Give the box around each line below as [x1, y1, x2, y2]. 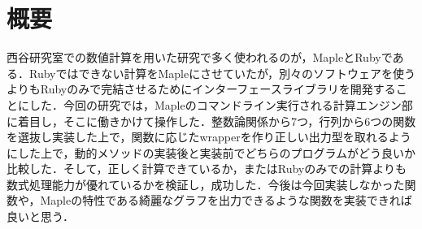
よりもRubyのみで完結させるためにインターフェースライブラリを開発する [7, 80, 396, 97]
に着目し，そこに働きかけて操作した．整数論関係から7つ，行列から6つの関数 [7, 112, 416, 129]
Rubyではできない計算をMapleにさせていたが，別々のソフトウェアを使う [28, 64, 416, 81]
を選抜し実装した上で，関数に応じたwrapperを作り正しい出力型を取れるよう [7, 128, 411, 145]
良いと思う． [7, 208, 74, 225]
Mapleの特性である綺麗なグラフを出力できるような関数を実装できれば [40, 192, 412, 209]
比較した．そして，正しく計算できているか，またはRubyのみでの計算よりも [7, 160, 407, 177]
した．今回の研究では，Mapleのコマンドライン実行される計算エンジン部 [28, 96, 413, 113]
